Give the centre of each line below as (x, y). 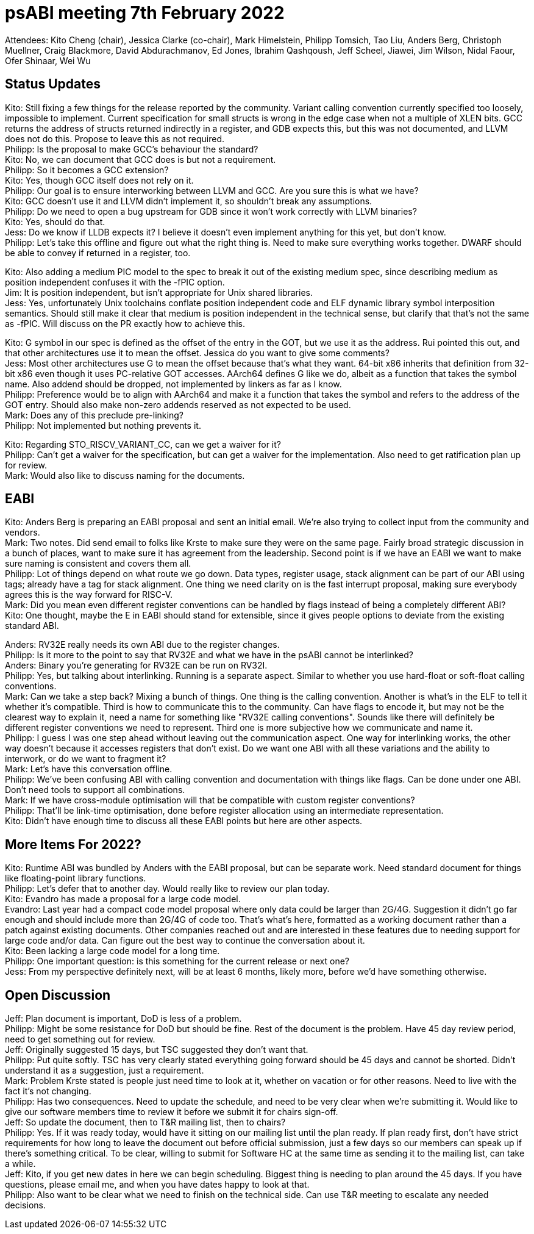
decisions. (25, 1205)
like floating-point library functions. (76, 878)
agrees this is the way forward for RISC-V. (89, 595)
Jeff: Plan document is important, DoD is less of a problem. (123, 1019)
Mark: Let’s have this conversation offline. (89, 769)
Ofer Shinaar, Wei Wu (48, 60)
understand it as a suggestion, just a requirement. (105, 1071)
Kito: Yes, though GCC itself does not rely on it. (99, 180)
